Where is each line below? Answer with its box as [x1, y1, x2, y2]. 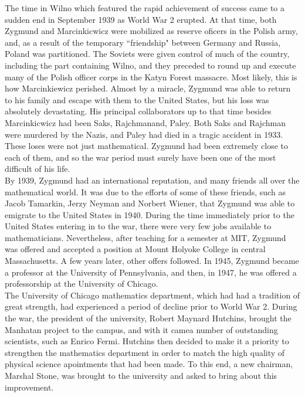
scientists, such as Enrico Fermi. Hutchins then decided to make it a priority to [5, 335, 289, 347]
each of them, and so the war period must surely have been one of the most [5, 151, 276, 163]
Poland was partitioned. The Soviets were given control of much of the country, [5, 47, 290, 60]
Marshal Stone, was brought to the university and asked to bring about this [5, 369, 277, 381]
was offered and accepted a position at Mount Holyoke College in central [5, 243, 266, 255]
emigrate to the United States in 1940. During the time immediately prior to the [5, 208, 294, 220]
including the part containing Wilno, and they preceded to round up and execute [5, 59, 296, 71]
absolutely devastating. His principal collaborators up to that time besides [5, 105, 272, 117]
